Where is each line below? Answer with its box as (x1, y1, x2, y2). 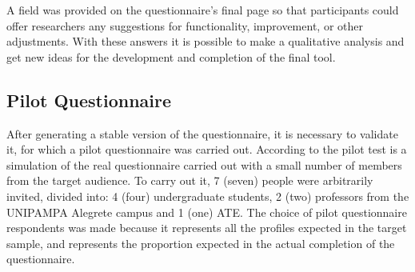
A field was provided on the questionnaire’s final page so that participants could (6, 2, 399, 18)
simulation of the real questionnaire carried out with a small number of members (6, 156, 402, 173)
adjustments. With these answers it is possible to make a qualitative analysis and (6, 33, 405, 50)
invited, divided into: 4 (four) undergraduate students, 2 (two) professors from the (6, 187, 409, 204)
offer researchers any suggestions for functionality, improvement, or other (6, 17, 363, 34)
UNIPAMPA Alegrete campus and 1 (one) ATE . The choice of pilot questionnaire (6, 203, 407, 220)
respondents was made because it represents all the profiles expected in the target (6, 219, 407, 236)
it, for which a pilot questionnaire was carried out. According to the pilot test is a (6, 141, 407, 158)
